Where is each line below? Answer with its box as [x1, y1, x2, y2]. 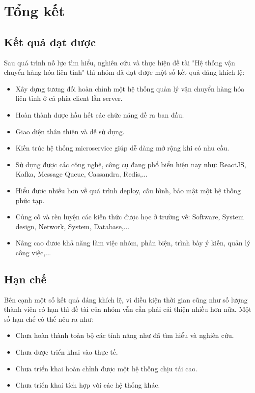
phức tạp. [15, 195, 45, 205]
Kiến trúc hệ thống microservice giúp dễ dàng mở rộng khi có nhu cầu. [15, 143, 229, 153]
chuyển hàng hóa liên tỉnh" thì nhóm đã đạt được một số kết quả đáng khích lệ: [4, 67, 245, 77]
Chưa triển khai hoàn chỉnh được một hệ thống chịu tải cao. [15, 363, 198, 373]
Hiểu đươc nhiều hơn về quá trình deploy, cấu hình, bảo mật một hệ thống [15, 185, 241, 195]
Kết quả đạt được [4, 34, 96, 49]
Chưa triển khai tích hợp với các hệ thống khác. [15, 380, 160, 390]
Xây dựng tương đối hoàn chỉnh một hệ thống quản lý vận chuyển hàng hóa [15, 83, 245, 93]
